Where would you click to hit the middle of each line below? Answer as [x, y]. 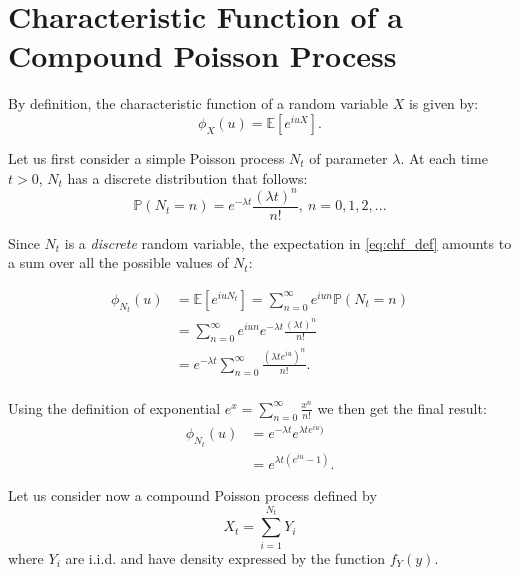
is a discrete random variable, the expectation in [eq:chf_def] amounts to [288, 242]
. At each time [444, 157]
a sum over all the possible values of [118, 262]
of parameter [348, 157]
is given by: [443, 103]
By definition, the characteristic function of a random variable [198, 103]
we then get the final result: [402, 407]
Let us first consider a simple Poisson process [146, 157]
